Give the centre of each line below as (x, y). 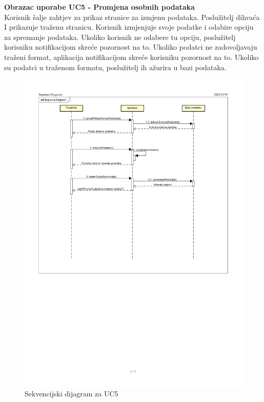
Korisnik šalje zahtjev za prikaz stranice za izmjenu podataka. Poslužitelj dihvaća (132, 17)
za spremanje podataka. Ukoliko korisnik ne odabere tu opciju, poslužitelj (120, 37)
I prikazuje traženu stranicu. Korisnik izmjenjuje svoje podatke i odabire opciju (129, 27)
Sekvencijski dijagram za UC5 (72, 394)
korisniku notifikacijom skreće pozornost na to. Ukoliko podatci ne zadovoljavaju (131, 47)
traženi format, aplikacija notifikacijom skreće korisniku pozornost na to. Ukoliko (131, 57)
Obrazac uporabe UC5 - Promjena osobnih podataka (99, 7)
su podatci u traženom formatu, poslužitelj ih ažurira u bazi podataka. (115, 67)
